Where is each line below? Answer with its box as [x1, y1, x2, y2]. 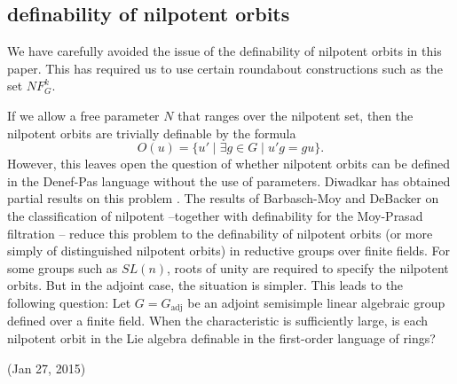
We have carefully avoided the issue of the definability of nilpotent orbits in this [7, 42, 442, 60]
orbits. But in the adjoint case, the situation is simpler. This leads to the [7, 276, 404, 294]
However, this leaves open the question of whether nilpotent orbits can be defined [7, 154, 450, 173]
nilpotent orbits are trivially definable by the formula [7, 123, 296, 142]
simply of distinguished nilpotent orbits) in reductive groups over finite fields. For [7, 241, 451, 260]
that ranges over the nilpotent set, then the [177, 106, 414, 124]
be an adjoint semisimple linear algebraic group [187, 293, 445, 311]
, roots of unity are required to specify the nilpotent [167, 258, 449, 277]
